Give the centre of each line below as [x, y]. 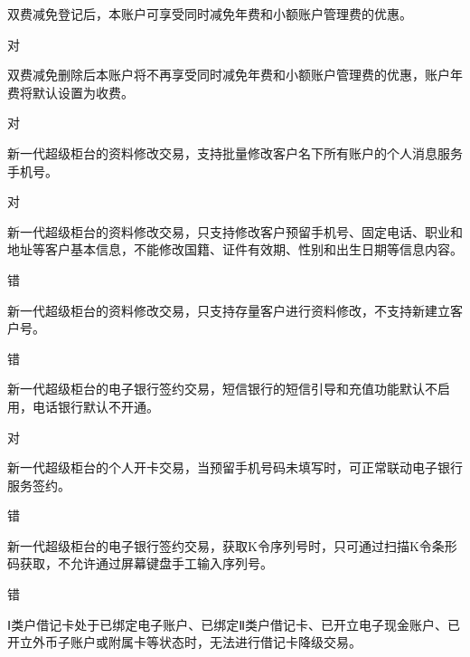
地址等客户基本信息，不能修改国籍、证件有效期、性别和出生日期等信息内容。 [235, 249]
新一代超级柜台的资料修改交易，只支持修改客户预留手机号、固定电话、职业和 [235, 231]
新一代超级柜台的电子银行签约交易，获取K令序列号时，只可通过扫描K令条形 [232, 545]
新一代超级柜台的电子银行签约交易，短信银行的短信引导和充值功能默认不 [222, 389]
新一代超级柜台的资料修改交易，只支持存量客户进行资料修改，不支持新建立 [229, 310]
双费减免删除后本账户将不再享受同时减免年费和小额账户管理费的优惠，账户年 [235, 75]
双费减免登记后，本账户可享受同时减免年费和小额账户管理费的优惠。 [210, 14]
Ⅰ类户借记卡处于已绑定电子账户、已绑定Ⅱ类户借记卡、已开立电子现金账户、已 [234, 624]
